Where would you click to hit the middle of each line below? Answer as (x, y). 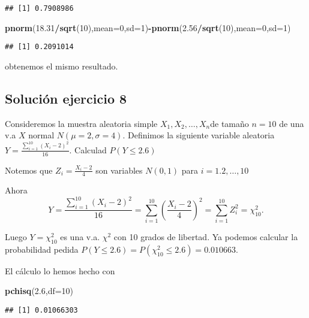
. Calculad (88, 149)
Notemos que (29, 170)
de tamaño (229, 123)
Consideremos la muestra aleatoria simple (81, 123)
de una (292, 123)
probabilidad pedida (42, 249)
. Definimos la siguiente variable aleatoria (199, 135)
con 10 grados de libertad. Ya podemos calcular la (206, 237)
